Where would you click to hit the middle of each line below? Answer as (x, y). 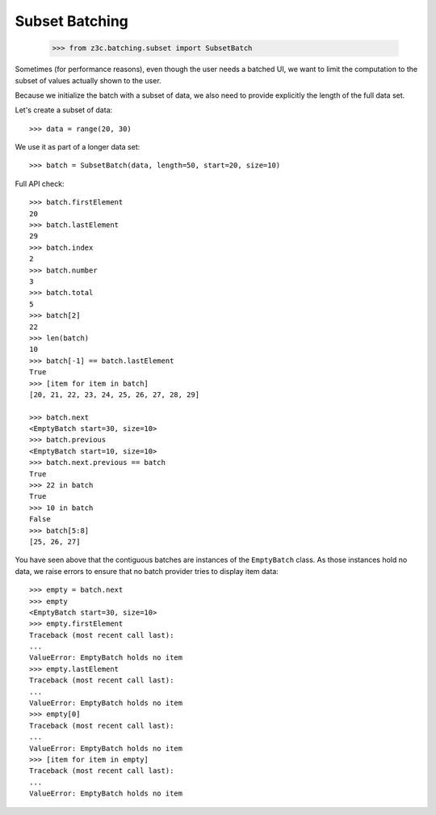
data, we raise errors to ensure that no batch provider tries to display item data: (147, 571)
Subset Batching (72, 21)
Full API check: (40, 184)
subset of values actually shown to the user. (88, 80)
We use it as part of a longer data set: (78, 147)
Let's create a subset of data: (64, 110)
